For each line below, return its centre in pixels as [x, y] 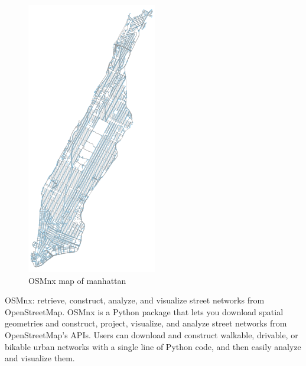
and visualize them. [40, 358]
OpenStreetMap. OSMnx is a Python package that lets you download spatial [144, 311]
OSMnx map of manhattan [77, 280]
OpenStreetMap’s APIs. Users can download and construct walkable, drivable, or [152, 334]
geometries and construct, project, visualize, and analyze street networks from [146, 323]
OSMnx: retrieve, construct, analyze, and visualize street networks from [135, 300]
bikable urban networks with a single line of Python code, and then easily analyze [153, 346]
